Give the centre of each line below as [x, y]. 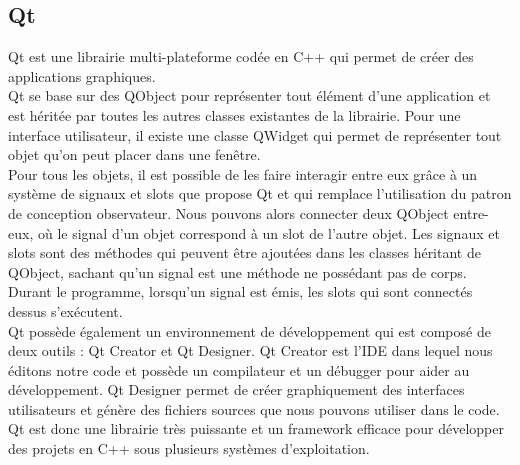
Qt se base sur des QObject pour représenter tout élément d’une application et [249, 95]
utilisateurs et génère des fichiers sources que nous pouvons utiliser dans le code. [254, 408]
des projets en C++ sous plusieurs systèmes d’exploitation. [189, 448]
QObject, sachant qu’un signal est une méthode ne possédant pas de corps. [237, 271]
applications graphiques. [82, 75]
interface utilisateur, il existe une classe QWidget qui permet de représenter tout [255, 134]
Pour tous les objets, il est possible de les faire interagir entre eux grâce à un [243, 173]
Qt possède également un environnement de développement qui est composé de [249, 330]
